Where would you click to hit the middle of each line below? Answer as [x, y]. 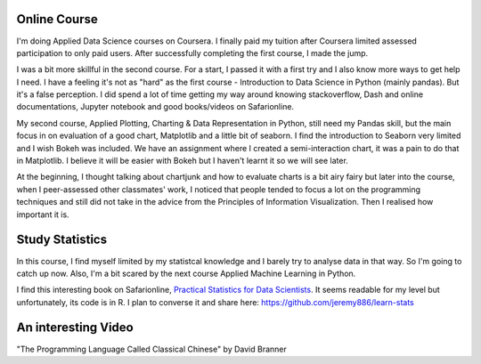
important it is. [43, 214]
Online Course [57, 19]
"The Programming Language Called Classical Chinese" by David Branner [151, 349]
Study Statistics [61, 240]
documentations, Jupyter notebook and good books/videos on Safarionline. [155, 107]
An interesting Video [75, 328]
